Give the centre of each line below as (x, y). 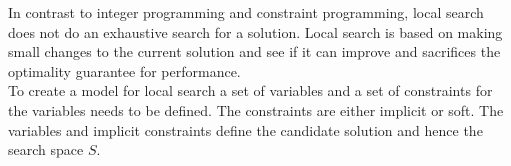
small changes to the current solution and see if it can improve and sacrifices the (254, 51)
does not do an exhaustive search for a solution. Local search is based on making (255, 31)
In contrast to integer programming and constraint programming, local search (246, 12)
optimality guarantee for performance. (124, 70)
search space (46, 149)
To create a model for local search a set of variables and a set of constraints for (250, 90)
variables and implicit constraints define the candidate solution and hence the (245, 129)
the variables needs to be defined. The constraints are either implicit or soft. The (256, 109)
